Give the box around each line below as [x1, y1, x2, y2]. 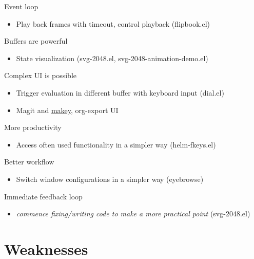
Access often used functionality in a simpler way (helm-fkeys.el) [16, 139, 216, 150]
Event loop [4, 1, 38, 11]
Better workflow [4, 156, 54, 167]
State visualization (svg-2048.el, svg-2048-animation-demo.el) [16, 52, 208, 63]
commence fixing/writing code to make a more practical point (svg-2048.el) [16, 208, 250, 219]
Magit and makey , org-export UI [16, 104, 119, 115]
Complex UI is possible [4, 70, 76, 81]
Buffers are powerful [4, 35, 68, 46]
